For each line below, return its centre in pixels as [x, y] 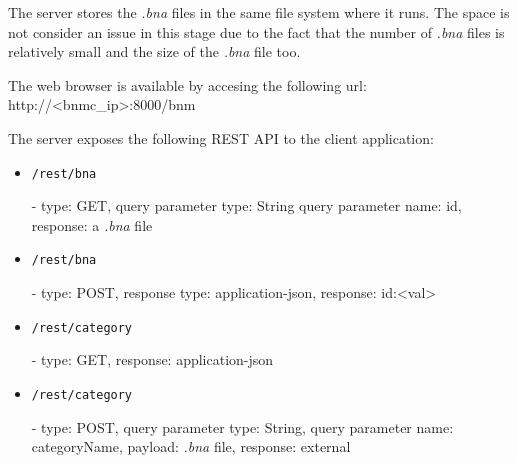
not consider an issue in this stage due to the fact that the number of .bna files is [256, 31]
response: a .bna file [92, 224]
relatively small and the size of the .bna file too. [154, 51]
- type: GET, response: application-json [152, 359]
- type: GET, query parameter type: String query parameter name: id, [246, 205]
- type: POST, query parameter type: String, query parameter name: [242, 426]
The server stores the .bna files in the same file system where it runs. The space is [259, 12]
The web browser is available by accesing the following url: [187, 84]
